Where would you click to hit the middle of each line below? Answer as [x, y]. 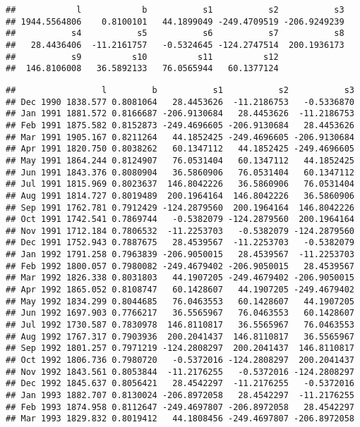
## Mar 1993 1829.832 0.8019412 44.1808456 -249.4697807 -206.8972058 [180, 419]
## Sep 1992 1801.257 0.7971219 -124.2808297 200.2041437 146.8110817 [180, 348]
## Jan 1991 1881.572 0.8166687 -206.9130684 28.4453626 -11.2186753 [180, 114]
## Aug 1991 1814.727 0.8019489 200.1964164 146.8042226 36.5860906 [180, 196]
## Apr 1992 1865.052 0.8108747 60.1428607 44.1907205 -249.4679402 [180, 290]
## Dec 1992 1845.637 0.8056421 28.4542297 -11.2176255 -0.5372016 [180, 384]
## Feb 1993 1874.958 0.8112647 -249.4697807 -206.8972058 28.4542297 [180, 407]
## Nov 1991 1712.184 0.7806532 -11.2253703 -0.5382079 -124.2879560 [180, 231]
